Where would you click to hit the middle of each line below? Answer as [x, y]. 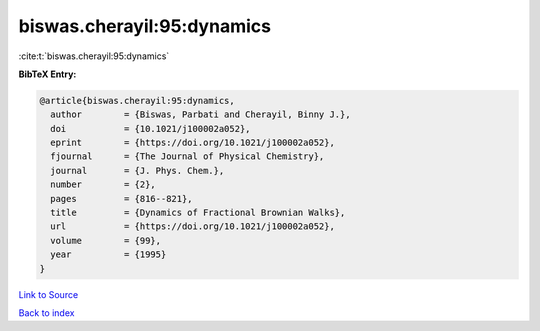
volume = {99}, [106, 240]
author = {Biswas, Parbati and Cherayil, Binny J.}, [200, 114]
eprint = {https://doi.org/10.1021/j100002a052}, [192, 143]
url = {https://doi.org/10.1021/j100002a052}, [192, 226]
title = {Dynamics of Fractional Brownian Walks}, [198, 213]
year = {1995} [108, 254]
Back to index [46, 312]
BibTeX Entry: [47, 74]
